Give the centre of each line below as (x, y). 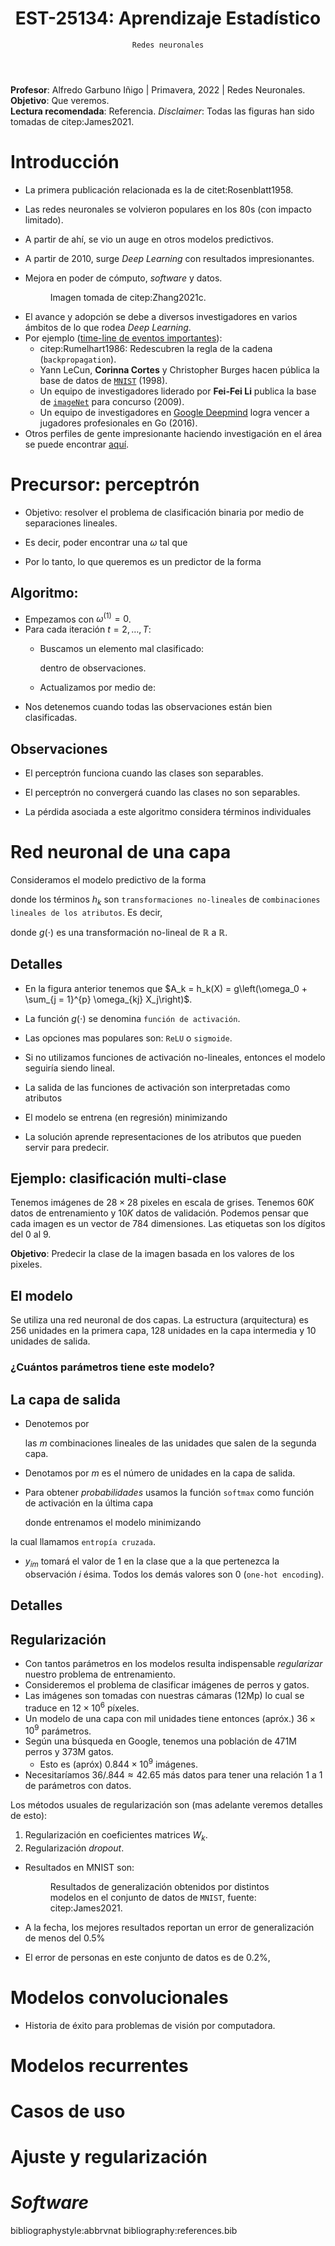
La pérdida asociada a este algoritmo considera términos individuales (168, 812)
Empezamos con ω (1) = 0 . (78, 618)
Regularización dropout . (74, 1848)
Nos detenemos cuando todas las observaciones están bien (148, 707)
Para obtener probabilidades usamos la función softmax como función (169, 1492)
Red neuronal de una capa (121, 852)
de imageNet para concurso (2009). (112, 401)
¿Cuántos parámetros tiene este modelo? (112, 1367)
